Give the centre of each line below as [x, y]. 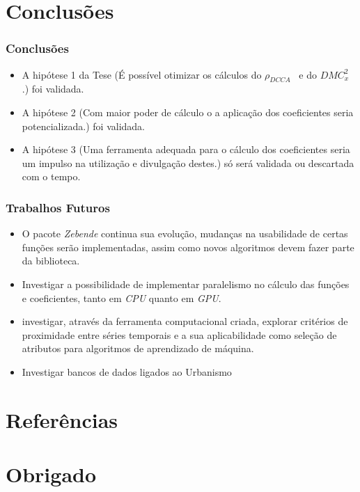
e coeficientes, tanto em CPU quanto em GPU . [122, 297]
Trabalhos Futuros [58, 207]
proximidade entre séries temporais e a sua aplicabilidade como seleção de [179, 334]
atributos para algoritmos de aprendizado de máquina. [138, 348]
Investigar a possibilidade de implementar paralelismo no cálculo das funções [186, 284]
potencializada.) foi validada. [84, 126]
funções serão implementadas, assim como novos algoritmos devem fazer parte [188, 247]
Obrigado [51, 474]
